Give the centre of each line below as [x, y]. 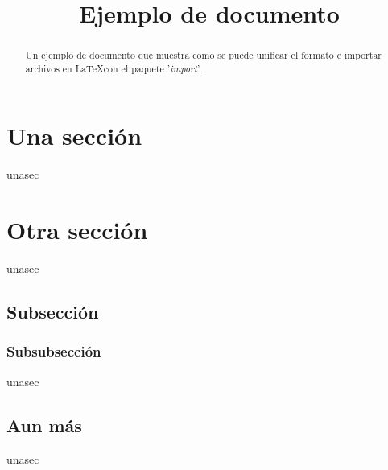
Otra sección [77, 230]
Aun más [44, 425]
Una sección [74, 136]
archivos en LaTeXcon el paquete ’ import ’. [113, 68]
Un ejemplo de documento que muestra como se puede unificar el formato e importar [203, 55]
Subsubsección [54, 351]
